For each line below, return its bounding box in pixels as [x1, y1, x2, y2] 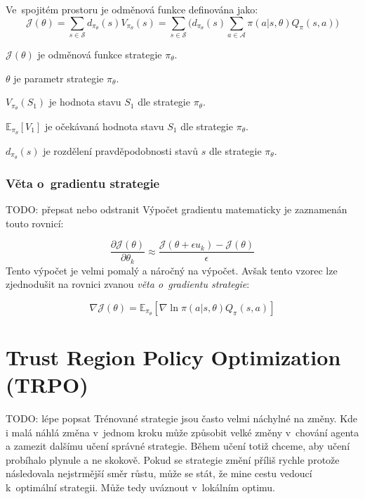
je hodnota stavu [48, 94, 121, 109]
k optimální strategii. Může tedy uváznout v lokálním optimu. [6, 480, 275, 495]
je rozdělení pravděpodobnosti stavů [43, 143, 198, 158]
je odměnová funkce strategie [37, 46, 162, 61]
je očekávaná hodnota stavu [44, 118, 164, 133]
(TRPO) [6, 370, 88, 399]
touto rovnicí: [6, 215, 64, 230]
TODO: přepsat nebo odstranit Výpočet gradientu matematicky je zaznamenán [6, 201, 347, 216]
